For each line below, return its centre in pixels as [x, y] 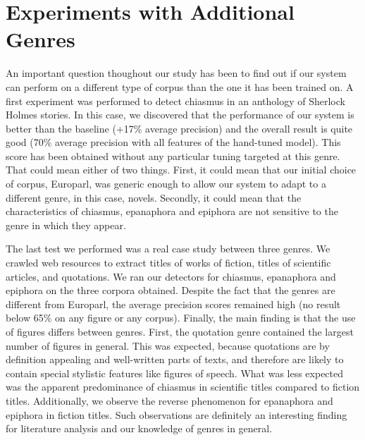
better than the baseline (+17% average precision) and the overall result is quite [179, 128]
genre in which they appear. [66, 225]
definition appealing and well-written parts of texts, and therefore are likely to [175, 359]
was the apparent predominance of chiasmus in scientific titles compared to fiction [183, 387]
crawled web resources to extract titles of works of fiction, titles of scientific [168, 263]
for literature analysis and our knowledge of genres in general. [139, 428]
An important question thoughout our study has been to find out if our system [176, 73]
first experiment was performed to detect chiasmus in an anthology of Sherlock [175, 100]
